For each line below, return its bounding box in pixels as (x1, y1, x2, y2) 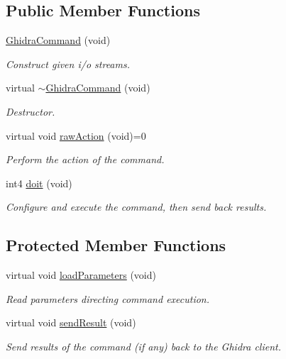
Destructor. (6, 104, 55, 118)
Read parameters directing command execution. (6, 291, 210, 306)
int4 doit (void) (6, 175, 72, 190)
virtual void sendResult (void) (6, 315, 136, 330)
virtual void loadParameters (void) (6, 267, 156, 282)
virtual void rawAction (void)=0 (6, 128, 146, 143)
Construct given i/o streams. (6, 56, 130, 71)
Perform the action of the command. (6, 152, 165, 167)
